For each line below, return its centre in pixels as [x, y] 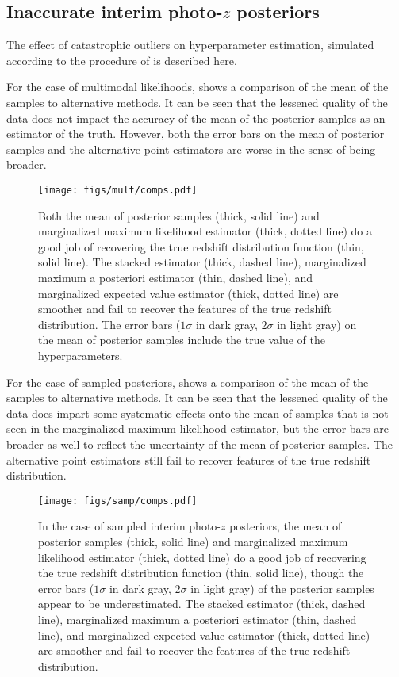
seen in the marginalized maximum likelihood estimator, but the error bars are [198, 428]
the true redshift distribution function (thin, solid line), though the [201, 573]
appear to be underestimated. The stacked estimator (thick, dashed [202, 604]
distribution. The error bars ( [109, 324]
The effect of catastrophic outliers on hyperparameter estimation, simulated [190, 45]
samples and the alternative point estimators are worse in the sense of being [191, 149]
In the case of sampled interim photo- [130, 526]
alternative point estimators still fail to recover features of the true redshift [189, 459]
